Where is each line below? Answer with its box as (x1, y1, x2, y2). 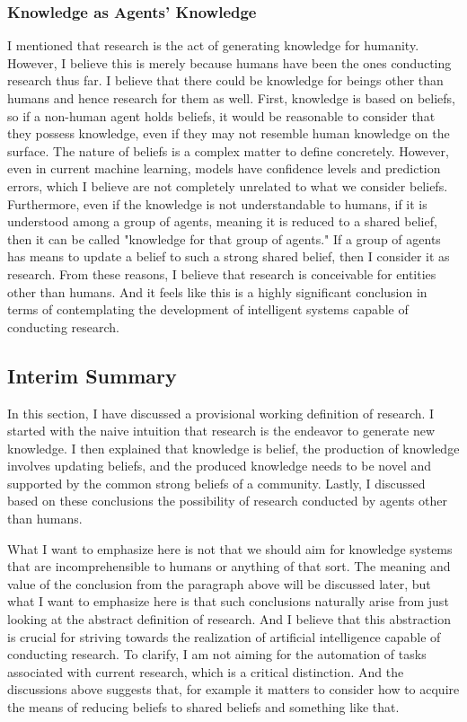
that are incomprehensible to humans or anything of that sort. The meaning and (7, 557, 451, 576)
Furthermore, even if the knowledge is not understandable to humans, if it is (7, 194, 427, 213)
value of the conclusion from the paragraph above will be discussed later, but (7, 574, 431, 593)
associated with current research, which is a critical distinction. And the (7, 662, 404, 681)
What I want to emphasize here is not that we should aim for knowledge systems (7, 539, 453, 558)
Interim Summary (7, 361, 177, 389)
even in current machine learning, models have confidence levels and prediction (7, 159, 441, 178)
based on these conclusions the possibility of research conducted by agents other (7, 491, 447, 510)
